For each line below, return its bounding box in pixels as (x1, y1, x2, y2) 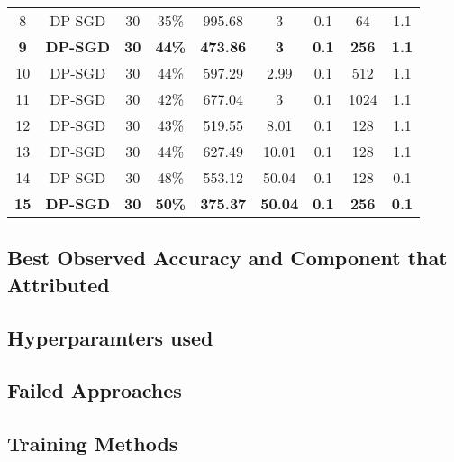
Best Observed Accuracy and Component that (7, 244, 448, 272)
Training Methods (7, 430, 178, 457)
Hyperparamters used (7, 323, 213, 351)
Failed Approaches (7, 376, 182, 404)
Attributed (7, 270, 110, 298)
